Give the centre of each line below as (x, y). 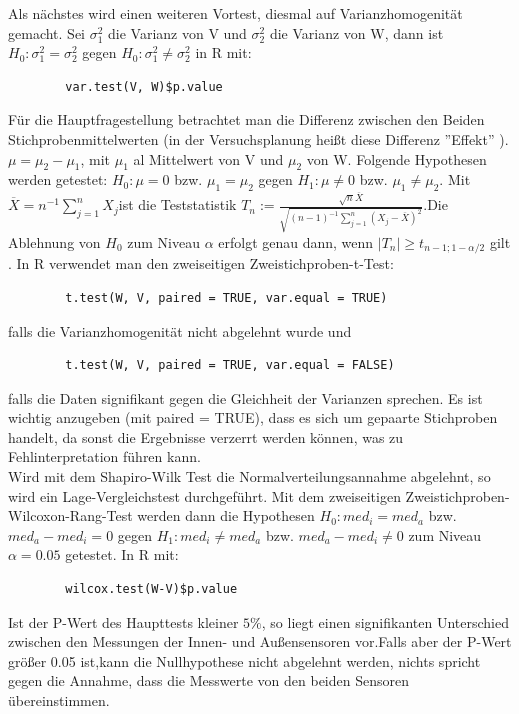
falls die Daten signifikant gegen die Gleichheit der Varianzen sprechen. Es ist (245, 397)
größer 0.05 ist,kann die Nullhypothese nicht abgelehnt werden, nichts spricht (244, 660)
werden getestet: (58, 179)
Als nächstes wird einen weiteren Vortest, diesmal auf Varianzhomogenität (235, 13)
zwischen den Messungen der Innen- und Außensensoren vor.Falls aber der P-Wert (260, 641)
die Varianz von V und (177, 32)
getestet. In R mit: (122, 554)
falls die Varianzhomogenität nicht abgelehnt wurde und (180, 330)
